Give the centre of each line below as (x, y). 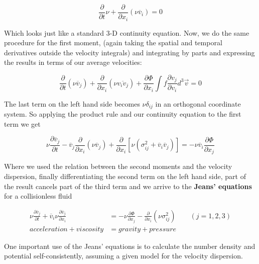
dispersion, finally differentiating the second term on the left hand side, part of (125, 176)
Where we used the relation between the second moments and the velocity (118, 166)
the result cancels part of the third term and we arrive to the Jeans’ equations (128, 186)
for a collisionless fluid (38, 196)
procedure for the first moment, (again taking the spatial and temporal (113, 42)
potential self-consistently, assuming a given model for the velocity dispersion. (123, 256)
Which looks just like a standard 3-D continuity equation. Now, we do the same (127, 32)
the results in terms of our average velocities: (73, 62)
